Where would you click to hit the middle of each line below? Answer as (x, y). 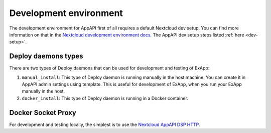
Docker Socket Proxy (43, 112)
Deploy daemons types (46, 56)
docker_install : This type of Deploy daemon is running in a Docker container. (105, 98)
